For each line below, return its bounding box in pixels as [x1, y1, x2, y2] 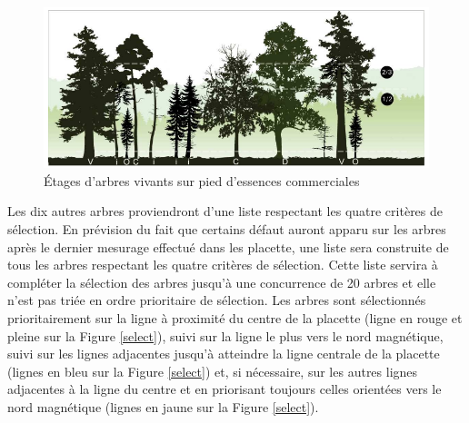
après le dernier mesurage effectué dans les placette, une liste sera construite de [7, 237, 449, 256]
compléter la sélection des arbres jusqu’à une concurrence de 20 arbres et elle [7, 272, 436, 291]
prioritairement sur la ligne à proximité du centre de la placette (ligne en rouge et [7, 308, 463, 327]
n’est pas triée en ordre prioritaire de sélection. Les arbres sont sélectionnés [7, 290, 426, 310]
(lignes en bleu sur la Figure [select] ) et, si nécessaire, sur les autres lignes [7, 361, 418, 380]
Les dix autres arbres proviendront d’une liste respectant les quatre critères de [7, 202, 444, 221]
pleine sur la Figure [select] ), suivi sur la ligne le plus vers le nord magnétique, [7, 326, 444, 345]
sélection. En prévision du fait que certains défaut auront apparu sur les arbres [7, 220, 446, 239]
